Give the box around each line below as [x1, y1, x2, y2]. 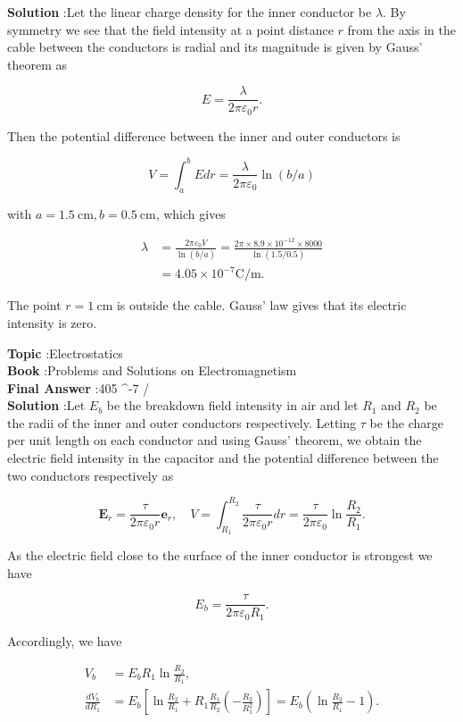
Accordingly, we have [7, 631, 122, 650]
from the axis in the [347, 20, 456, 38]
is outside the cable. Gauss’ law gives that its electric [116, 296, 407, 315]
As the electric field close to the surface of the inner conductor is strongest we [7, 545, 433, 564]
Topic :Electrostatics [7, 343, 123, 362]
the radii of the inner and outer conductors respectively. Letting [7, 413, 357, 432]
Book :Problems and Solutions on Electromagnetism [7, 361, 297, 380]
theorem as [7, 55, 67, 73]
